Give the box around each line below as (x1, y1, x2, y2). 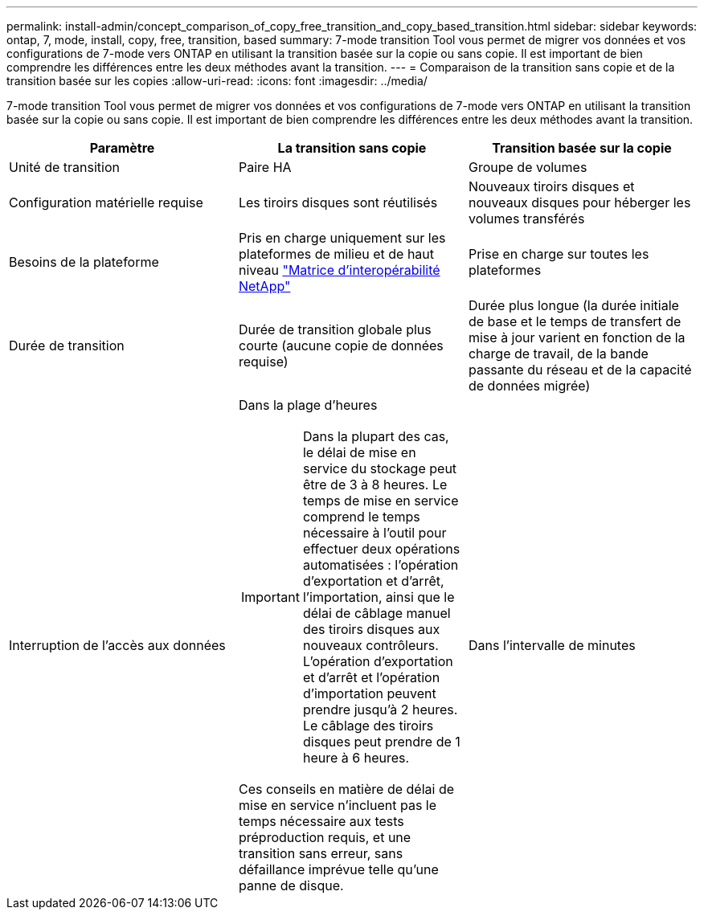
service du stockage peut (302, 460, 457, 476)
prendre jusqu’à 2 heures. (302, 701, 458, 718)
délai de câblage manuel (302, 605, 451, 621)
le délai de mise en (302, 444, 416, 460)
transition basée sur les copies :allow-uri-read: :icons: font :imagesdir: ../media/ (6, 74, 428, 88)
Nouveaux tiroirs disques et (468, 178, 635, 194)
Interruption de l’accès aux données (9, 637, 226, 653)
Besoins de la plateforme (9, 254, 159, 270)
